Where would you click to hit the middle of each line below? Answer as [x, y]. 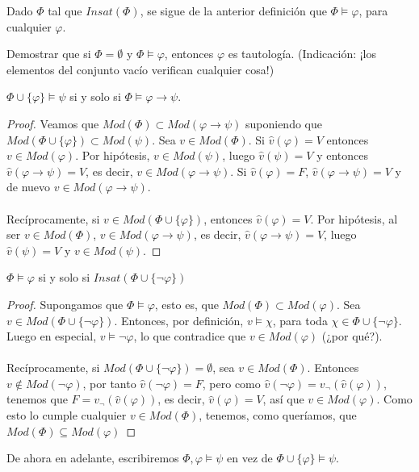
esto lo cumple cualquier [67, 415]
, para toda [300, 320]
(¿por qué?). [352, 336]
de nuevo [29, 187]
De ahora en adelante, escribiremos [93, 458]
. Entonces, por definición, [179, 320]
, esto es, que [186, 304]
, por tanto [109, 383]
